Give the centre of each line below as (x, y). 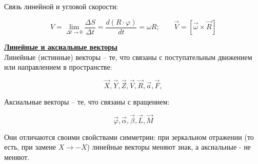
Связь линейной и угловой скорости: (61, 6)
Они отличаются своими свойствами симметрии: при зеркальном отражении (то (129, 137)
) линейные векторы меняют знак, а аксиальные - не (169, 147)
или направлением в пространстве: (58, 67)
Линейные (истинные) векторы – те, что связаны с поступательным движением (128, 57)
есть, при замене (30, 147)
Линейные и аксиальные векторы (61, 47)
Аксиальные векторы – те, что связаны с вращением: (87, 102)
